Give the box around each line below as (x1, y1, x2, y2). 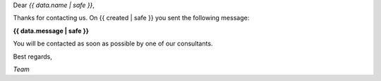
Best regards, (13, 52, 52, 61)
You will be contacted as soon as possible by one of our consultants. (13, 39, 213, 48)
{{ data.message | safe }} (13, 27, 90, 35)
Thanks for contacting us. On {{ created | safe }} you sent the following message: (13, 14, 250, 22)
